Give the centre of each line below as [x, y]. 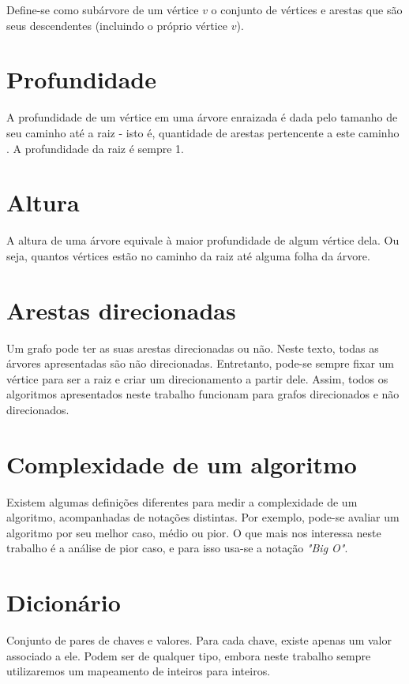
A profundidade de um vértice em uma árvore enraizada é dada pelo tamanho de [202, 117]
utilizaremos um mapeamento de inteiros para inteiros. [139, 671]
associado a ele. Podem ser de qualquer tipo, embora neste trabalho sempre [189, 655]
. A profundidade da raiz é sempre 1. [95, 148]
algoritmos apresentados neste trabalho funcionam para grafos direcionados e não [203, 394]
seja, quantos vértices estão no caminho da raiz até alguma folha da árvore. [188, 255]
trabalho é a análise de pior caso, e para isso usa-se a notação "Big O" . [177, 548]
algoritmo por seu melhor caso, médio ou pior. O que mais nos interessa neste [194, 532]
